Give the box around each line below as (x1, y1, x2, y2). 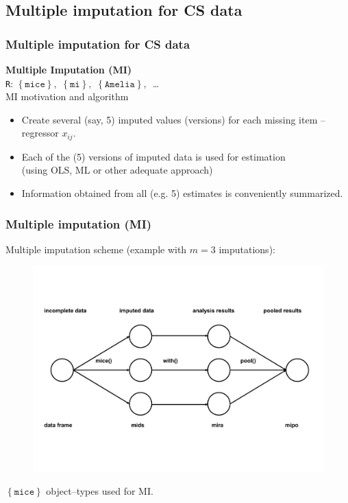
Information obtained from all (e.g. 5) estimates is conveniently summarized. (21, 186, 343, 200)
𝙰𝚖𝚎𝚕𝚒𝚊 (104, 79, 135, 89)
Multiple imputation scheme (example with (5, 242, 187, 256)
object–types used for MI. (46, 484, 153, 498)
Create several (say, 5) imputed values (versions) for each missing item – (21, 112, 325, 126)
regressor (21, 126, 59, 140)
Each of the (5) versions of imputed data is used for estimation (21, 149, 286, 163)
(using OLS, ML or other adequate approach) (21, 163, 213, 177)
